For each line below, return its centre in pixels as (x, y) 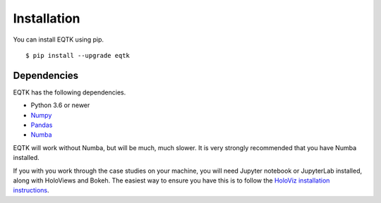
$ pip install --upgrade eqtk (78, 55)
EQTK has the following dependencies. (69, 92)
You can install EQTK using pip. (59, 39)
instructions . (31, 190)
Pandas (42, 125)
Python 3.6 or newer (60, 105)
